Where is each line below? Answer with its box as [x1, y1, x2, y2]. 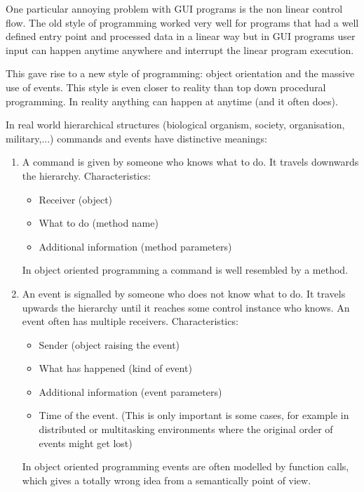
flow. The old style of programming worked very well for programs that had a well [6, 15, 359, 29]
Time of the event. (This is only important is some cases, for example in [39, 408, 349, 423]
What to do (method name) [39, 215, 159, 230]
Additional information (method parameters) [39, 239, 232, 253]
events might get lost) [39, 435, 133, 450]
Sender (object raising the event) [39, 337, 180, 352]
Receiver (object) [39, 192, 113, 206]
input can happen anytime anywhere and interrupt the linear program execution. [6, 42, 354, 57]
